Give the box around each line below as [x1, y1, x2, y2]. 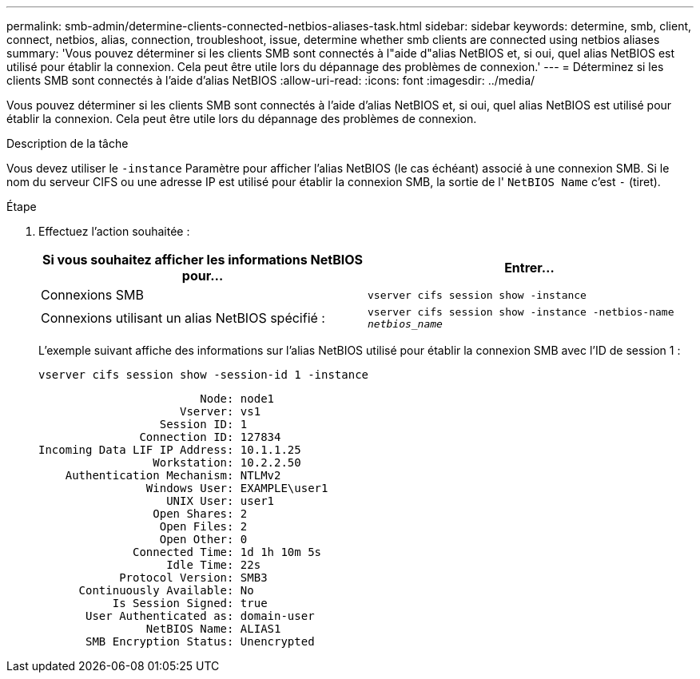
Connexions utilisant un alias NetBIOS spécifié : [41, 310, 325, 326]
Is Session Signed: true [112, 597, 268, 610]
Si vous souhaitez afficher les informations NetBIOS [42, 252, 364, 268]
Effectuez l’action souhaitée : [38, 224, 190, 238]
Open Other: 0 [159, 533, 248, 546]
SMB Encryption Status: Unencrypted [86, 635, 315, 648]
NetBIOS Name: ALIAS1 [145, 622, 281, 635]
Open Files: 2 [159, 520, 248, 533]
